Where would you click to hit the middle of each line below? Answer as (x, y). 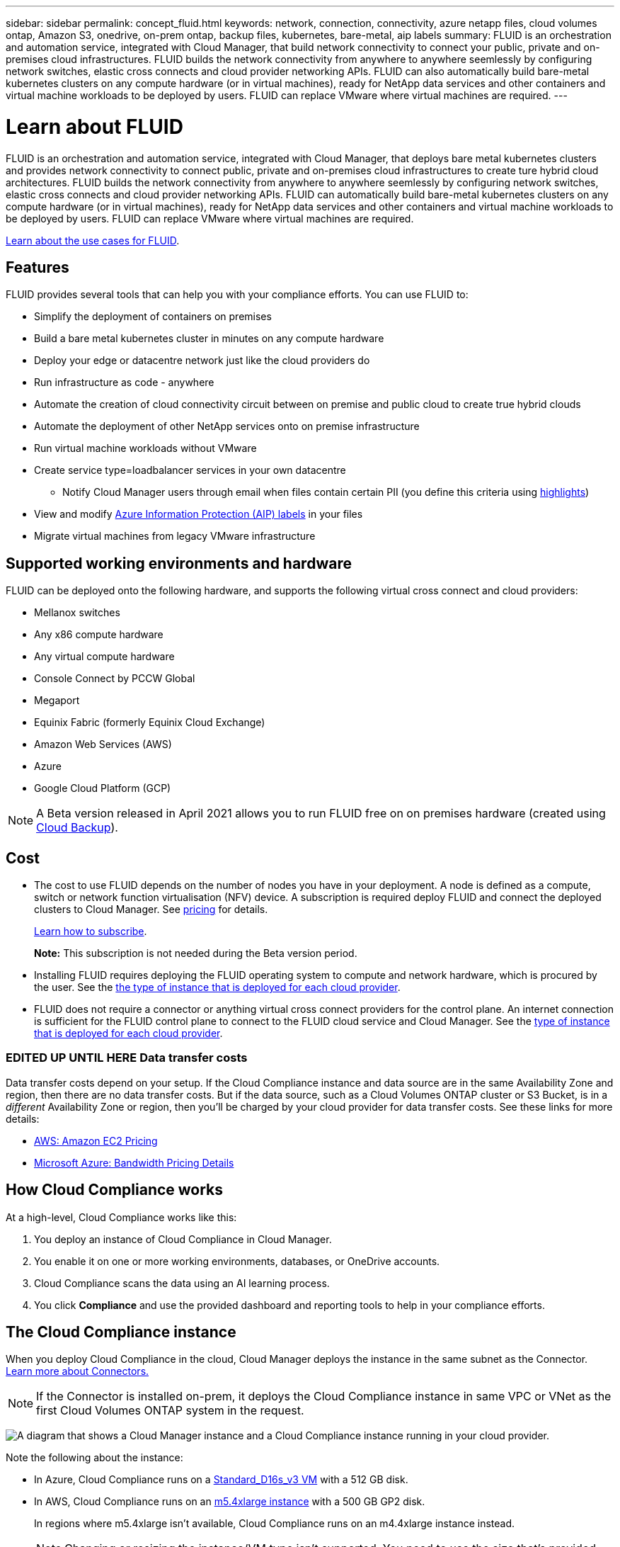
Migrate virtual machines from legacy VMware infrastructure (175, 536)
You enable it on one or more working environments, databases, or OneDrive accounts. (237, 1261)
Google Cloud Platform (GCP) (103, 788)
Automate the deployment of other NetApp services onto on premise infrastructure (227, 426)
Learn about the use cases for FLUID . (93, 240)
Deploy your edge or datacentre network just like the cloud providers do (202, 361)
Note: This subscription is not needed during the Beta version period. (196, 953)
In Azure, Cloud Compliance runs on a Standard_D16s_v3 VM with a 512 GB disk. (221, 1480)
